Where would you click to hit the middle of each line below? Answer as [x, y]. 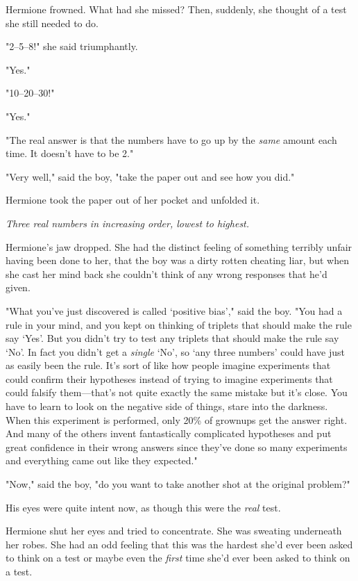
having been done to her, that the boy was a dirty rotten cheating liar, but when [177, 260]
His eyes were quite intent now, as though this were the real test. [143, 507]
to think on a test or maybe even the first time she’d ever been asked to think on [178, 558]
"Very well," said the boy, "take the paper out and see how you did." [150, 176]
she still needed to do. [52, 23]
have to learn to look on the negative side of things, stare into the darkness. [167, 406]
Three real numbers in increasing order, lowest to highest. [128, 223]
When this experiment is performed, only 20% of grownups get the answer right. [177, 419]
